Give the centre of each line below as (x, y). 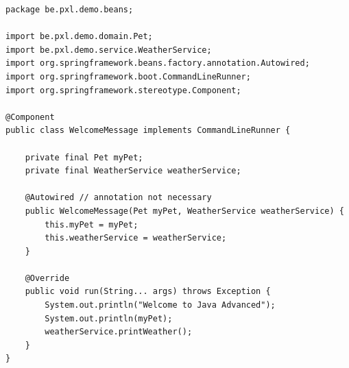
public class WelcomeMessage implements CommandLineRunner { (148, 131)
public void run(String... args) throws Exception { (148, 292)
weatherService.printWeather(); (119, 332)
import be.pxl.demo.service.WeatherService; (109, 50)
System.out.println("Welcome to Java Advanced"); (160, 305)
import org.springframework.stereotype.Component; (123, 90)
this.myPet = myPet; (92, 224)
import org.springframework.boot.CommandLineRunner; (128, 76)
